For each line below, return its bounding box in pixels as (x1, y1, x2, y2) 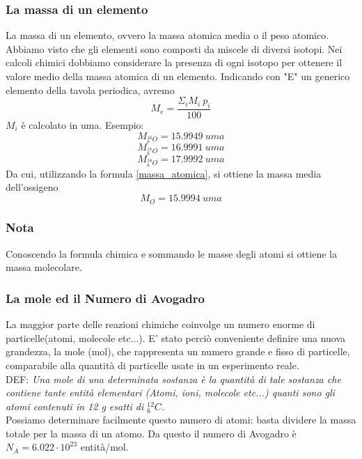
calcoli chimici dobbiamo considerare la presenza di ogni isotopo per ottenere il (6, 55, 343, 70)
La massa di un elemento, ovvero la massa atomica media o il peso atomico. (6, 28, 329, 42)
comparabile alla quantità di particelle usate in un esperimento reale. (6, 357, 299, 372)
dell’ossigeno (6, 180, 58, 194)
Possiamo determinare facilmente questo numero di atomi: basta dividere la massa (6, 412, 356, 427)
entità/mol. (80, 439, 129, 454)
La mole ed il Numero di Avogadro (6, 289, 205, 306)
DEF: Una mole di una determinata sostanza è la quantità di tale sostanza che (6, 371, 341, 386)
